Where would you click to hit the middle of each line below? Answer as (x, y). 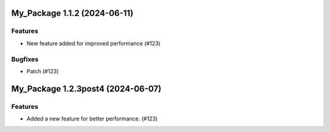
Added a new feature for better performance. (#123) (92, 119)
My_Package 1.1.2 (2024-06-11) (72, 13)
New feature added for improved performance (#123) (94, 43)
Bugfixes (25, 59)
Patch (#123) (43, 71)
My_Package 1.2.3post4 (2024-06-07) (86, 89)
